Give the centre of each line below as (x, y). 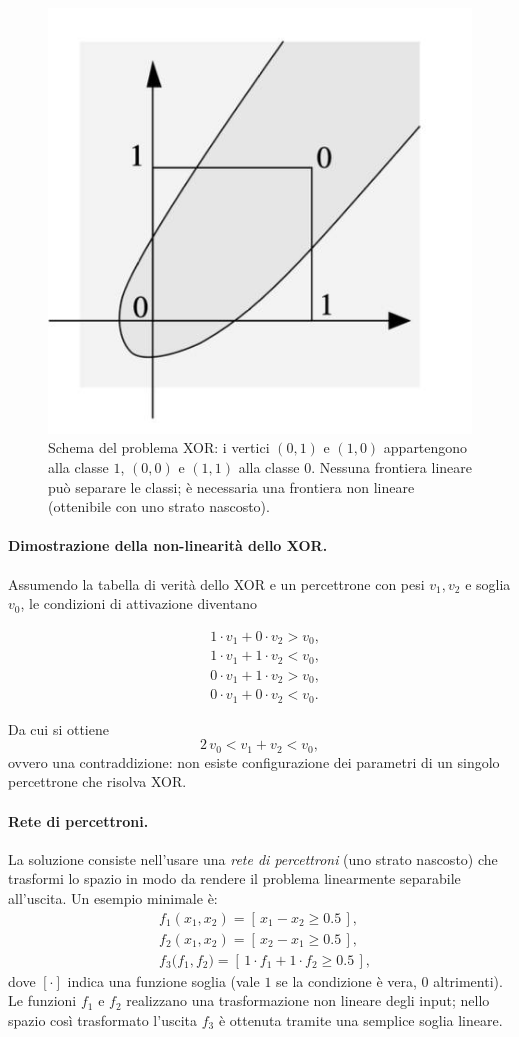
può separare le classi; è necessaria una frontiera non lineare (231, 486)
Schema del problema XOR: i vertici (159, 447)
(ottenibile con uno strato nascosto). (159, 506)
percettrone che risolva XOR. (97, 781)
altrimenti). (468, 980)
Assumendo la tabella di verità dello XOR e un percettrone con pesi (216, 583)
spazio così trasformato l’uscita (102, 1019)
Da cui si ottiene (58, 728)
